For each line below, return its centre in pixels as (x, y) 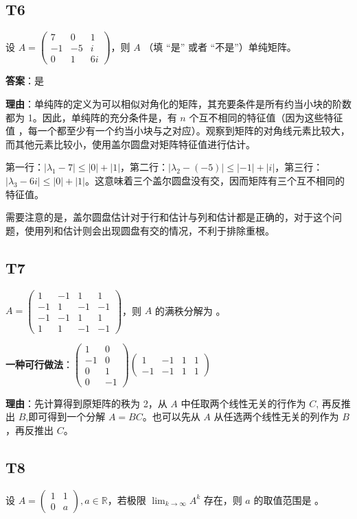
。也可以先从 (171, 417)
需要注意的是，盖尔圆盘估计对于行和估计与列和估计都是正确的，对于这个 (169, 217)
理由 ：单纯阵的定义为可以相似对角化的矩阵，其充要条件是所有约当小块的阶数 (178, 103)
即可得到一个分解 (67, 417)
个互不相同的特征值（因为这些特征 (266, 117)
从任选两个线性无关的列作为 (276, 417)
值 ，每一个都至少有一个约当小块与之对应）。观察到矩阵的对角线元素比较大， (178, 131)
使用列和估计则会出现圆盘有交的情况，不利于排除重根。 (149, 230)
